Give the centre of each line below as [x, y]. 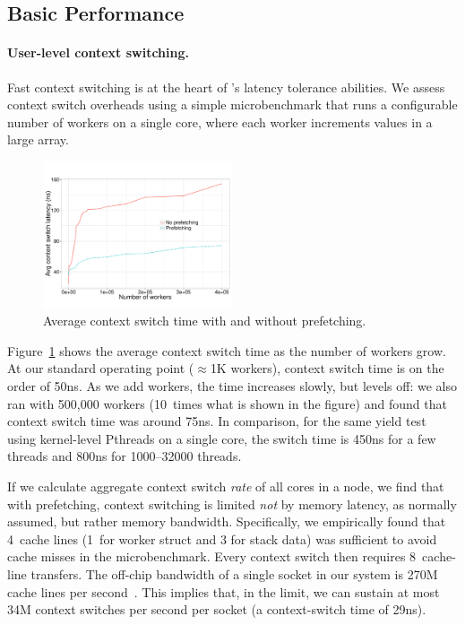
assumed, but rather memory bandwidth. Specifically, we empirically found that [227, 521]
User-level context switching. [98, 52]
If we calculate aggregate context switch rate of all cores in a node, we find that [226, 486]
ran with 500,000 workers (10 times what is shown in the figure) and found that [227, 403]
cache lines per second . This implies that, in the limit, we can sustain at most [224, 591]
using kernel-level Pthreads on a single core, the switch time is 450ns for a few [222, 438]
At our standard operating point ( [101, 368]
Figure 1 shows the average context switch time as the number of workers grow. [227, 350]
